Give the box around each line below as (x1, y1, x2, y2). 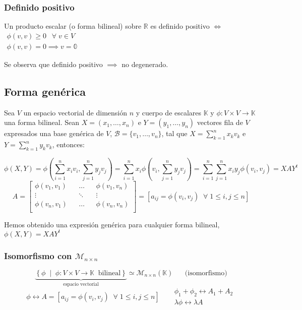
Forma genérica (4, 83, 86, 99)
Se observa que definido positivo (4, 58, 103, 69)
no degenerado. (122, 58, 168, 69)
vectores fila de (197, 117, 243, 128)
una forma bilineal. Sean (4, 117, 80, 128)
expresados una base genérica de (4, 128, 104, 139)
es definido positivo (150, 21, 210, 31)
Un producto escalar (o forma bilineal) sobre (4, 21, 142, 31)
